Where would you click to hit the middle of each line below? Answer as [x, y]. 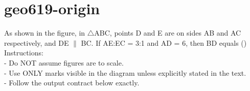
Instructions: [24, 53]
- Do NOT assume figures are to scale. [64, 62]
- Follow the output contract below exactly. [72, 83]
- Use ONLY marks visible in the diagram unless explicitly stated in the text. [125, 72]
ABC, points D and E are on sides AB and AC [168, 33]
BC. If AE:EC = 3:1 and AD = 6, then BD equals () [164, 42]
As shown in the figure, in [45, 33]
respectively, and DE [37, 42]
